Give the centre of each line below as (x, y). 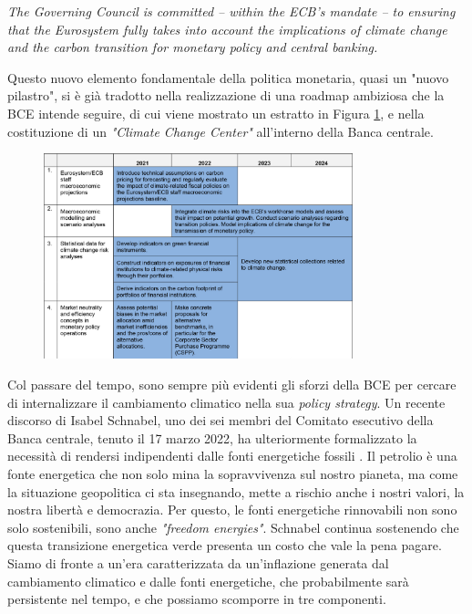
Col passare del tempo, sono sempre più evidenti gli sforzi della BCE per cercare (232, 384)
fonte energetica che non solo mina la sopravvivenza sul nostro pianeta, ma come (233, 473)
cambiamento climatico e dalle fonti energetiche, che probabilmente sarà (208, 581)
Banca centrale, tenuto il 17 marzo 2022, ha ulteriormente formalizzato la (212, 437)
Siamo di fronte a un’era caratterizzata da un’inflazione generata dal (198, 562)
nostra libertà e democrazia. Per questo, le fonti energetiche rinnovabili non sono (232, 510)
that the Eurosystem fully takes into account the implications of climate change (227, 29)
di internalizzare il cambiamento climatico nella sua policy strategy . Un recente (226, 402)
